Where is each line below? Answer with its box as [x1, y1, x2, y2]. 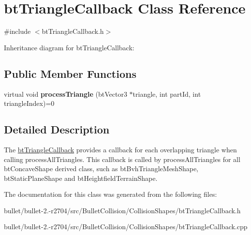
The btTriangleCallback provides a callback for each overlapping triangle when [4, 144, 237, 154]
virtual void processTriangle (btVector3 [4, 88, 127, 99]
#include [4, 26, 31, 36]
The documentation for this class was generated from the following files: [4, 189, 217, 199]
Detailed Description [4, 122, 110, 137]
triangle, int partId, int [133, 88, 201, 99]
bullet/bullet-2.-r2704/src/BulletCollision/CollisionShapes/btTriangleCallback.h [4, 205, 241, 215]
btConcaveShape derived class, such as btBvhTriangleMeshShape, [4, 163, 199, 174]
